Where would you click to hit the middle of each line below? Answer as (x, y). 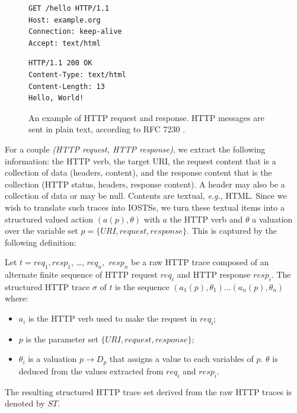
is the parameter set (62, 339)
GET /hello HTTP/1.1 (69, 8)
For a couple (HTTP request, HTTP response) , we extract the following (135, 149)
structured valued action (49, 219)
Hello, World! (56, 98)
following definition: (41, 242)
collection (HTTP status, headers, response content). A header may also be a (145, 184)
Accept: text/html (65, 43)
